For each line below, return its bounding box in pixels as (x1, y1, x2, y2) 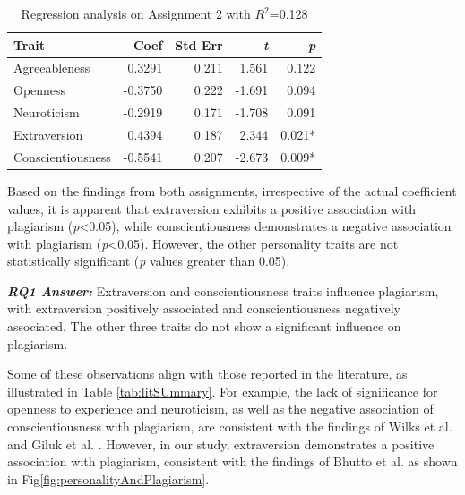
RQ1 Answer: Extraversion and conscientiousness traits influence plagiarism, (7, 281, 439, 300)
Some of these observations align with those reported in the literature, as (7, 364, 408, 383)
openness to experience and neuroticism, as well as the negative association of (7, 399, 434, 418)
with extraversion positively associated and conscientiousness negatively (7, 299, 400, 318)
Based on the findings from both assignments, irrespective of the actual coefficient (7, 181, 457, 200)
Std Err (175, 35, 223, 54)
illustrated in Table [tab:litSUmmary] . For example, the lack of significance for (7, 381, 438, 400)
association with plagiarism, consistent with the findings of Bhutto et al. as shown (7, 452, 458, 471)
